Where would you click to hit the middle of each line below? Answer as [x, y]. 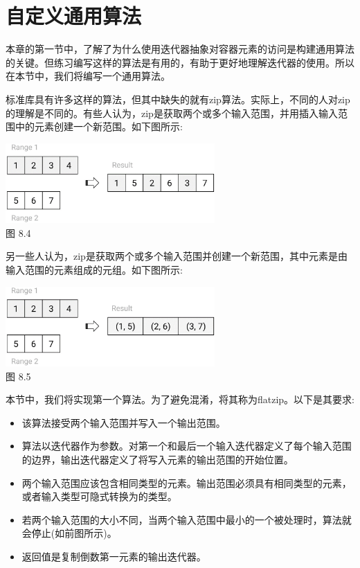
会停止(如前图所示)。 [69, 533]
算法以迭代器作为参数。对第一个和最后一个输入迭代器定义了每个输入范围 [187, 446]
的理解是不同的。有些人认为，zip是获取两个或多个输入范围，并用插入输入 [172, 113]
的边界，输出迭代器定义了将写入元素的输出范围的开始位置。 [157, 459]
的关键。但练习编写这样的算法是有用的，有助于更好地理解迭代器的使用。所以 [180, 62]
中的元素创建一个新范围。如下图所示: [99, 126]
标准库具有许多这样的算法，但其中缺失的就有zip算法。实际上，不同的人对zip [178, 99]
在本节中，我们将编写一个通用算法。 [88, 76]
